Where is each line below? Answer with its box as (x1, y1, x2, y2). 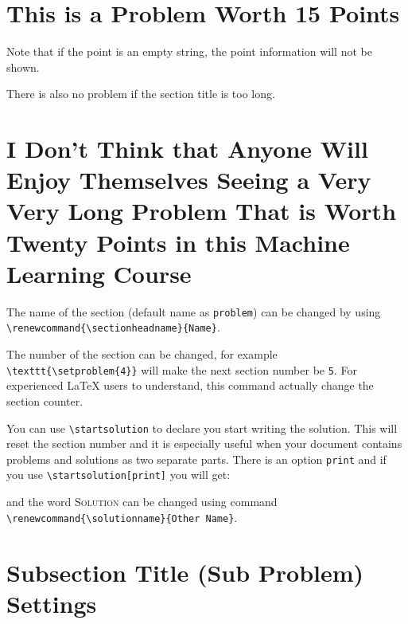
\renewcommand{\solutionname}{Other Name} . (6, 508, 238, 525)
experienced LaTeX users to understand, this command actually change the (6, 377, 374, 394)
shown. (6, 58, 40, 75)
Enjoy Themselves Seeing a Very (6, 163, 371, 196)
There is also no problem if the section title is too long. (6, 85, 275, 102)
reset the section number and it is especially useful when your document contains (6, 435, 402, 452)
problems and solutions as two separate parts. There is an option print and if (6, 450, 387, 467)
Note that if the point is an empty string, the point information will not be (6, 43, 372, 60)
